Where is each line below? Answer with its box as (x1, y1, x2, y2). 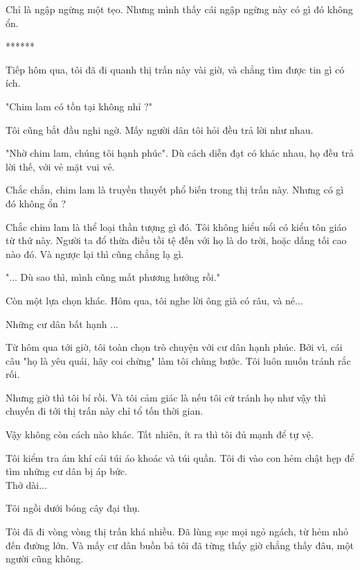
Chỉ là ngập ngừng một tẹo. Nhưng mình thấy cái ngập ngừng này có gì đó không (6, 2, 353, 16)
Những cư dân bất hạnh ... (6, 316, 118, 331)
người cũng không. (6, 551, 84, 566)
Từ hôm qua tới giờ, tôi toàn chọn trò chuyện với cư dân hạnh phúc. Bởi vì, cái (6, 340, 343, 354)
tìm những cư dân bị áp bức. (6, 464, 127, 478)
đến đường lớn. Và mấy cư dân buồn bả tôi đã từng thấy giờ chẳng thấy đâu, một (6, 537, 354, 552)
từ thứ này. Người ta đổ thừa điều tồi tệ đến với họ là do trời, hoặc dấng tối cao (6, 233, 347, 248)
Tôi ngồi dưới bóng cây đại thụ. (6, 501, 141, 515)
